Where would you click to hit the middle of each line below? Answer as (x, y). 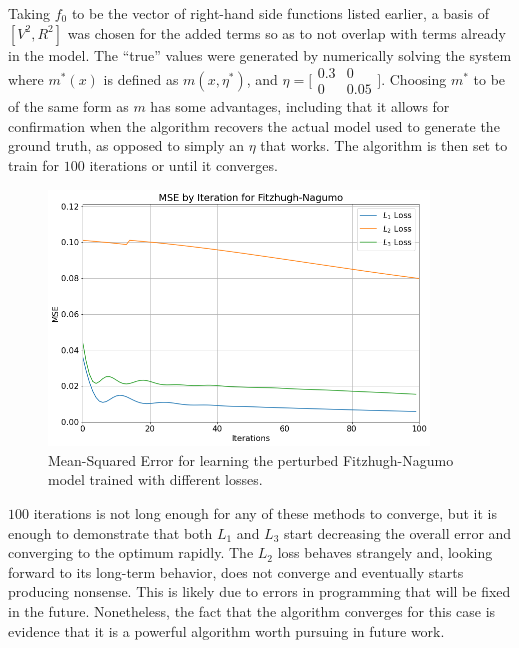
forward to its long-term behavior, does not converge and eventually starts (236, 571)
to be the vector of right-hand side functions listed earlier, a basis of (280, 13)
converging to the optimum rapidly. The (131, 552)
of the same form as (68, 106)
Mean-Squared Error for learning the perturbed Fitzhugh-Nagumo (251, 459)
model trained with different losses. (155, 479)
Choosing (418, 78)
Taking (29, 13)
